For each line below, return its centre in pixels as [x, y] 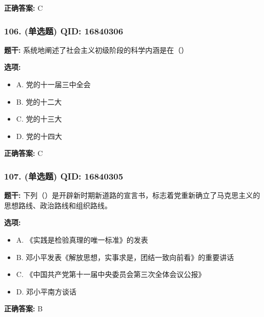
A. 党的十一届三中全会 [53, 84]
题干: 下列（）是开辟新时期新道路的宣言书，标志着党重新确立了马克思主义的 [132, 195]
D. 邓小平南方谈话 [46, 291]
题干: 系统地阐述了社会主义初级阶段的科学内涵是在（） [96, 49]
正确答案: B [24, 309]
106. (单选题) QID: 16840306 [64, 31]
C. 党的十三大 [39, 119]
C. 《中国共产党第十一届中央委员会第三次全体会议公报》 [111, 274]
